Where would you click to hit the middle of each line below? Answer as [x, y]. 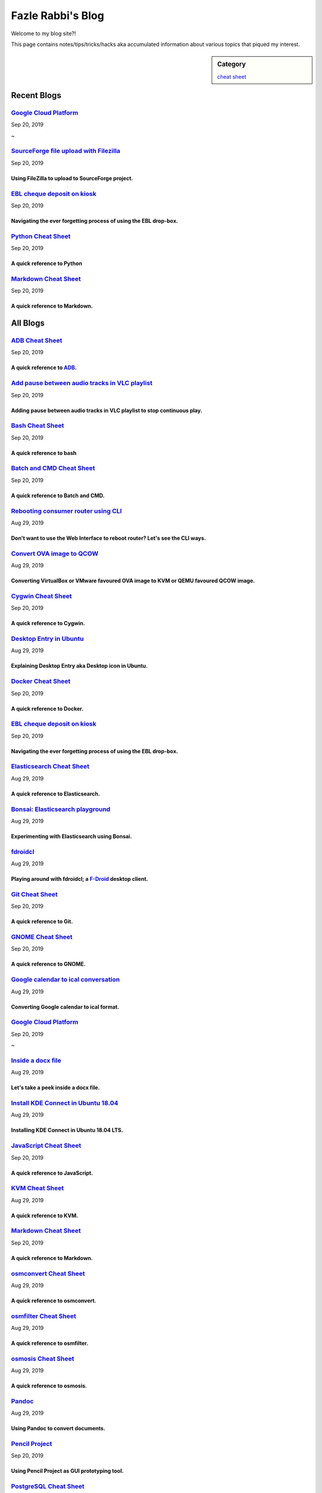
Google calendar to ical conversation [66, 979]
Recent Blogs [36, 95]
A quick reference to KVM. [45, 1215]
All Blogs [28, 323]
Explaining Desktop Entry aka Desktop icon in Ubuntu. [80, 666]
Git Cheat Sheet [34, 894]
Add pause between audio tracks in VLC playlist [82, 383]
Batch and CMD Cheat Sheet [53, 468]
